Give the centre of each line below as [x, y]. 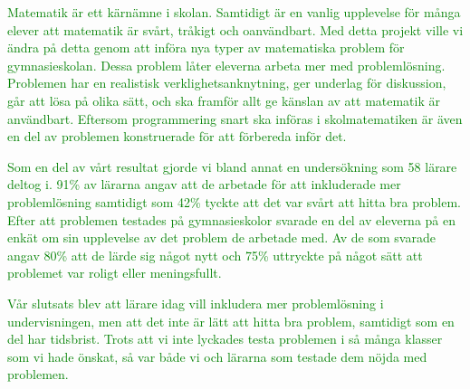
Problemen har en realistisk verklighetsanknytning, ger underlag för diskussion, [227, 83]
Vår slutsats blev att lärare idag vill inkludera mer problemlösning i [196, 303]
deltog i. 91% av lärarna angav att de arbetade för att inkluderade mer [204, 184]
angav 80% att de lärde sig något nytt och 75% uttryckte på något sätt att [215, 255]
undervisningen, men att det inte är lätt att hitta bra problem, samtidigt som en [231, 321]
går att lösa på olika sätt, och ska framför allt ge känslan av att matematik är [224, 100]
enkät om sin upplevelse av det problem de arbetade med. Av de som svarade [221, 237]
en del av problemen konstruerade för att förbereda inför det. [177, 136]
